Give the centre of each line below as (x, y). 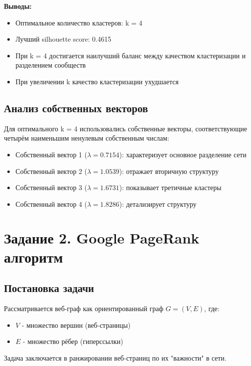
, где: (212, 308)
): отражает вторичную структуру (169, 171)
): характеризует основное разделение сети (183, 154)
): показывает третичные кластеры (170, 187)
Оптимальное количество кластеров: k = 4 (79, 22)
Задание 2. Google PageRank (102, 237)
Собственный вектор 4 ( (51, 204)
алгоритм (34, 256)
